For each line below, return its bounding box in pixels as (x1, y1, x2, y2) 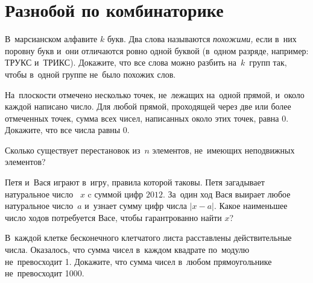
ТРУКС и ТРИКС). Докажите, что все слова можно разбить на (5, 56, 237, 69)
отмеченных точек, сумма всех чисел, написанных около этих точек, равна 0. (5, 111, 289, 124)
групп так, (249, 56, 287, 69)
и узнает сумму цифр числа (84, 199, 187, 212)
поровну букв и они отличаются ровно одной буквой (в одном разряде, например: (5, 44, 309, 57)
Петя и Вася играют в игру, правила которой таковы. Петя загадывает (5, 176, 265, 188)
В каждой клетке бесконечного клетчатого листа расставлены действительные (5, 231, 292, 244)
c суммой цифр (87, 187, 144, 200)
